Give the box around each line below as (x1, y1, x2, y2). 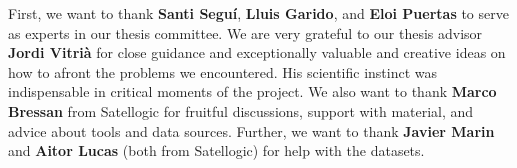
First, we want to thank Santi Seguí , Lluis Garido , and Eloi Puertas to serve (8, 3, 509, 23)
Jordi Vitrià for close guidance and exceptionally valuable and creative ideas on (8, 42, 506, 63)
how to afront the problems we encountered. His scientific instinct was (8, 61, 438, 82)
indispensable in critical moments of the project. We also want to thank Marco (8, 81, 497, 102)
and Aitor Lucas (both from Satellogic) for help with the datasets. (8, 140, 425, 161)
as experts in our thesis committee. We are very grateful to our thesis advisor (8, 22, 483, 43)
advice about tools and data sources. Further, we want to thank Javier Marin (8, 120, 495, 141)
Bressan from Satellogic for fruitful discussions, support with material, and (8, 100, 474, 121)
